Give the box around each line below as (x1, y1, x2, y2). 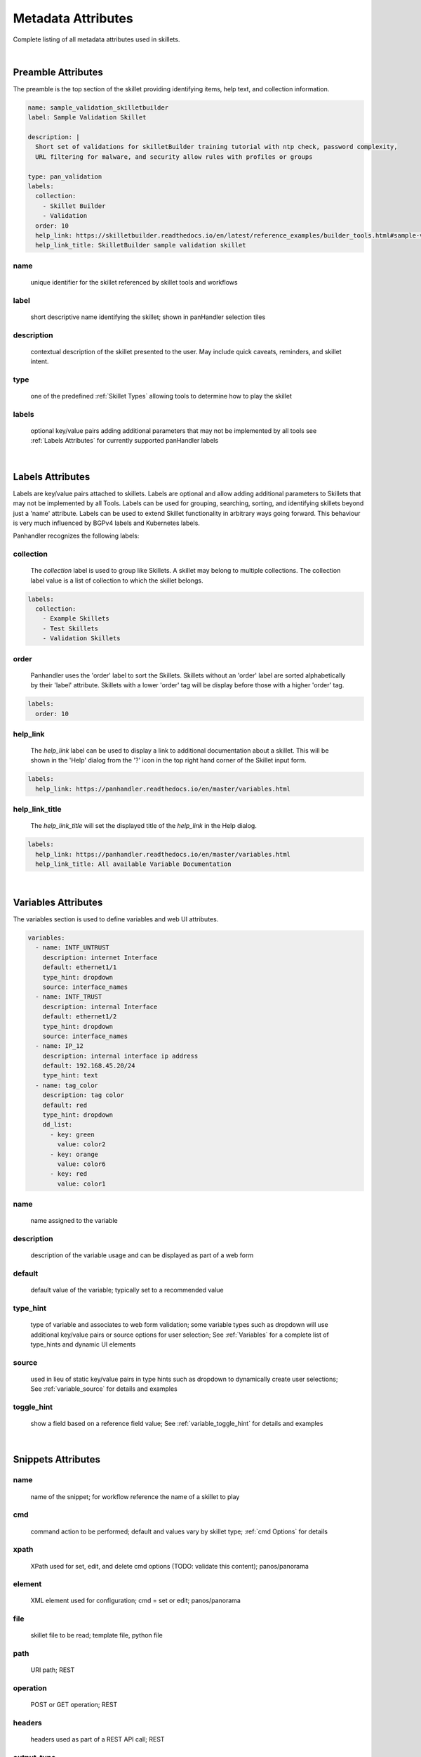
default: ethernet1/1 (42, 964, 117, 971)
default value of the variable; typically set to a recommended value (30, 1286, 224, 1295)
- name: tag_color (35, 1081, 98, 1089)
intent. (30, 357, 49, 365)
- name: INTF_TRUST (35, 993, 102, 1001)
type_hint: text (42, 1072, 98, 1080)
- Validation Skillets (42, 635, 121, 642)
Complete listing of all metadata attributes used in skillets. (13, 35, 180, 44)
